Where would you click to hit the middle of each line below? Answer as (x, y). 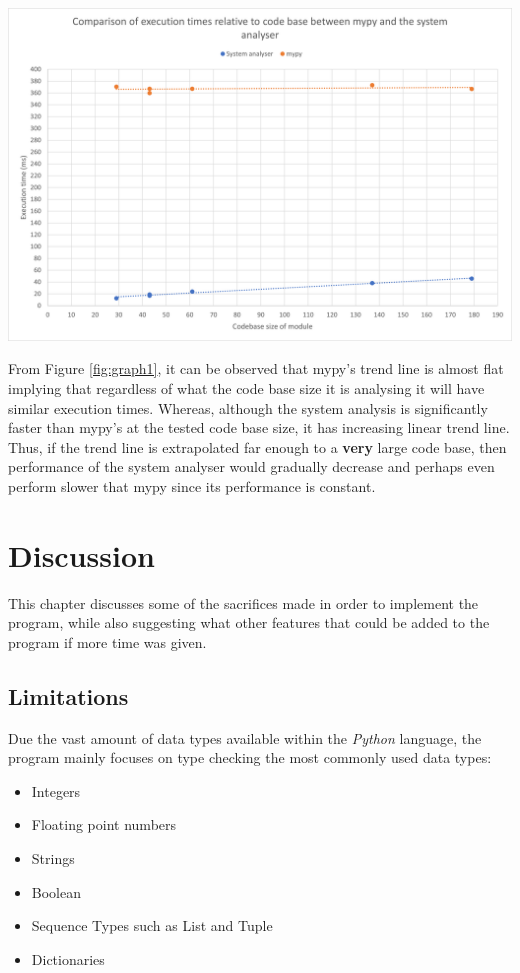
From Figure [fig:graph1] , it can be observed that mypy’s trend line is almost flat (256, 368)
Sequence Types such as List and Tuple (152, 925)
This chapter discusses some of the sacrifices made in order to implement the (243, 602)
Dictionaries (68, 958)
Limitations (68, 695)
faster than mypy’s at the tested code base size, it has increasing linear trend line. (259, 427)
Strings (53, 857)
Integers (56, 790)
